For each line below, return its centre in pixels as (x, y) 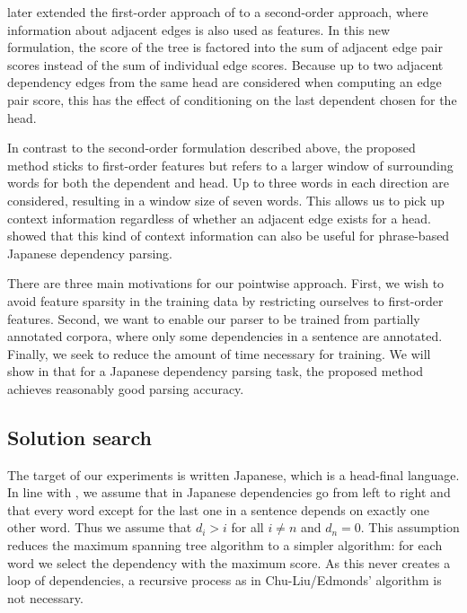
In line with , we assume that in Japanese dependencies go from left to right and (229, 492)
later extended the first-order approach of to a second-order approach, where (218, 12)
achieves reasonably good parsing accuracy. (126, 388)
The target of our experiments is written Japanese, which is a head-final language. (233, 474)
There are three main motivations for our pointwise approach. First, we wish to (226, 283)
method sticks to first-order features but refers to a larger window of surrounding (230, 165)
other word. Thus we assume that (100, 527)
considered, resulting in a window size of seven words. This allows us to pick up (226, 200)
